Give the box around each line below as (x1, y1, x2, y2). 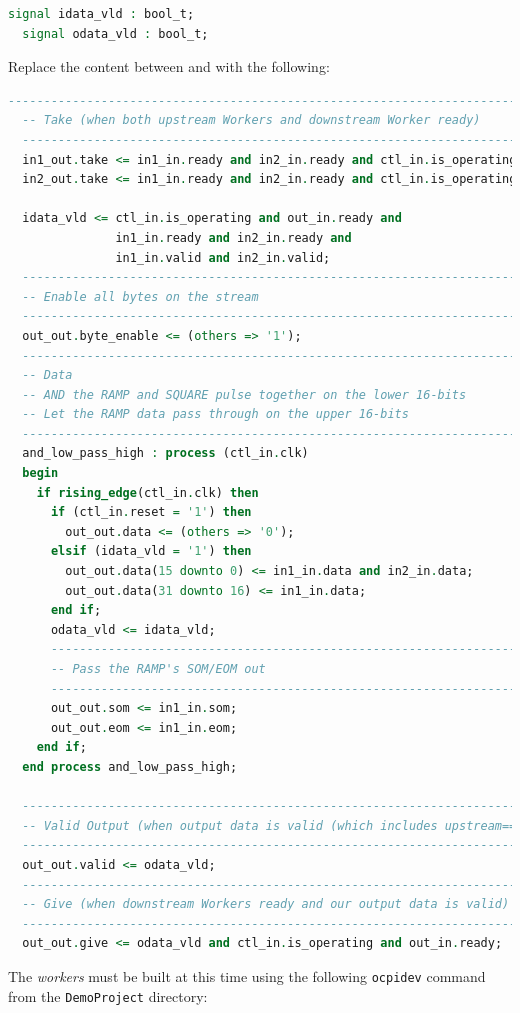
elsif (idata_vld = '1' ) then (50, 544, 252, 559)
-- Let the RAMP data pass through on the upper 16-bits (22, 407, 409, 422)
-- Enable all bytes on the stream (22, 289, 259, 304)
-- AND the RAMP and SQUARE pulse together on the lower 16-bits (22, 387, 467, 402)
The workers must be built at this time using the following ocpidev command (8, 965, 486, 986)
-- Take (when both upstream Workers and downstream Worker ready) (22, 113, 481, 128)
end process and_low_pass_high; (22, 759, 238, 774)
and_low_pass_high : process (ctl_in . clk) (22, 446, 309, 461)
